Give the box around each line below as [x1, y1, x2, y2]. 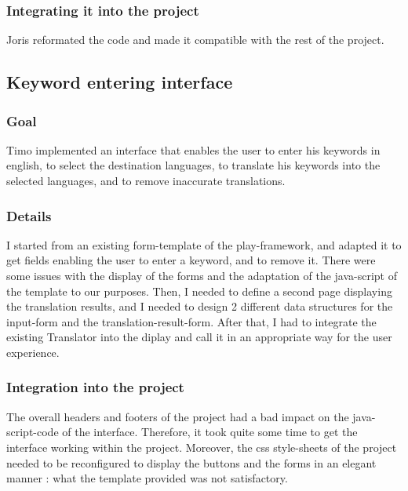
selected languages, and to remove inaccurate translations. [6, 173, 286, 188]
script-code [6, 424, 59, 440]
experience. [6, 344, 60, 360]
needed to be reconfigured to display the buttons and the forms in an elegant [6, 454, 377, 471]
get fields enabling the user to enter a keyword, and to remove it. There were [6, 252, 376, 268]
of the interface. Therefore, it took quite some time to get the [62, 424, 358, 440]
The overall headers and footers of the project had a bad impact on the [6, 408, 349, 424]
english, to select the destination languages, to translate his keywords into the [6, 157, 381, 173]
